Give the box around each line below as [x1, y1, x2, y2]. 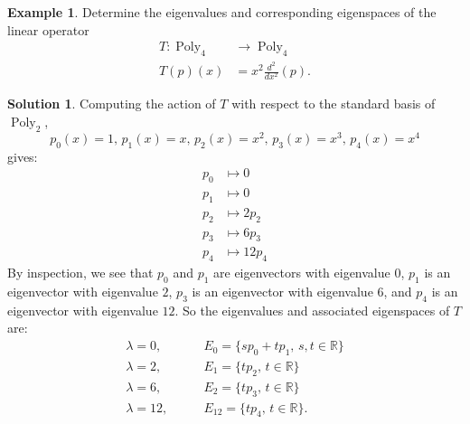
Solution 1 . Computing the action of [7, 94, 216, 113]
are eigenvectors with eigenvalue [213, 263, 390, 282]
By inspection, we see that [7, 263, 154, 282]
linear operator [7, 20, 89, 39]
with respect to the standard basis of [231, 94, 436, 113]
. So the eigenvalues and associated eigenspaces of [174, 300, 450, 319]
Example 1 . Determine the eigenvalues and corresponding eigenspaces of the [7, 3, 437, 21]
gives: [7, 146, 38, 165]
